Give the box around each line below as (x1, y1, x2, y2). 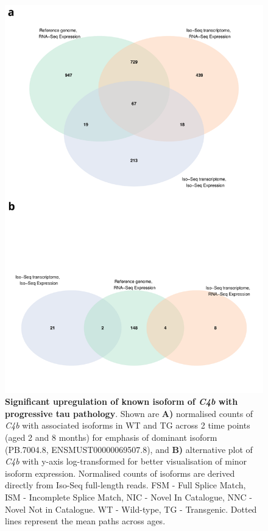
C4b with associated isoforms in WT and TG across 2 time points (5, 419, 250, 432)
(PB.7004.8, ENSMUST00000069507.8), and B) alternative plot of (5, 443, 253, 455)
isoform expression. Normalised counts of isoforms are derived (5, 466, 235, 479)
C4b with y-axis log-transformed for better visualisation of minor (5, 455, 247, 468)
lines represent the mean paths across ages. (5, 515, 166, 527)
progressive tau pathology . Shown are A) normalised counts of (5, 407, 253, 419)
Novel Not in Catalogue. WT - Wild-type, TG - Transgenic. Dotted (5, 502, 257, 515)
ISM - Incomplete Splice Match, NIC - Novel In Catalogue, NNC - (5, 490, 252, 503)
